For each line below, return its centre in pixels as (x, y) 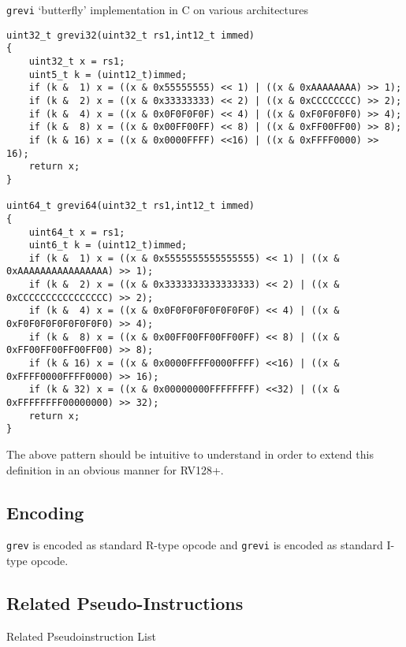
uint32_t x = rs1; (77, 61)
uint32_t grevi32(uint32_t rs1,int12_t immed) (130, 35)
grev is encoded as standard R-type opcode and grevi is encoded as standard (195, 545)
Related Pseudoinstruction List (81, 636)
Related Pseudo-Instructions (125, 603)
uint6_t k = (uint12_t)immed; (108, 245)
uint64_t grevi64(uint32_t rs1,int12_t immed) (130, 206)
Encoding (45, 512)
